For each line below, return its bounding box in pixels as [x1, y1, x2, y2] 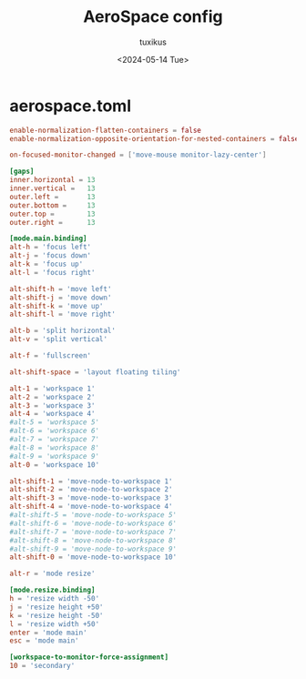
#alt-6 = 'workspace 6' [9, 426, 100, 436]
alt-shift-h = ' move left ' [9, 284, 112, 293]
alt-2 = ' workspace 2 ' [9, 392, 96, 401]
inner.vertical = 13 [9, 184, 96, 193]
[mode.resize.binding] [9, 585, 96, 595]
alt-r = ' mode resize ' [9, 569, 96, 579]
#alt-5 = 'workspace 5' [9, 418, 100, 427]
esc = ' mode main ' [9, 636, 79, 645]
